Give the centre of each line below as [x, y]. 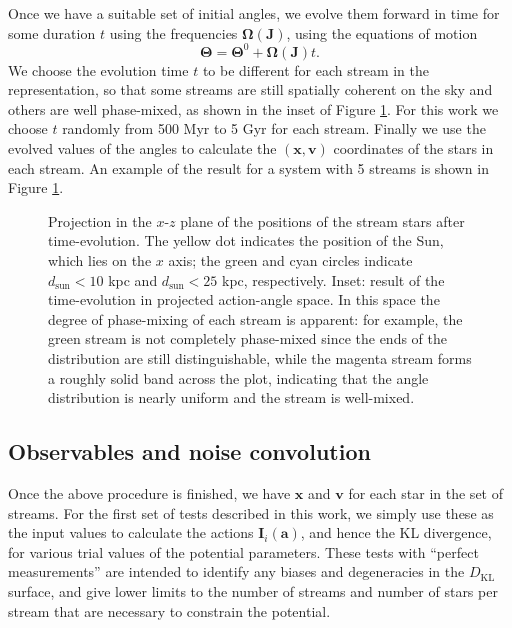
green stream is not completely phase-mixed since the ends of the [248, 338]
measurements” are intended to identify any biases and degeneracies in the [236, 571]
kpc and [133, 279]
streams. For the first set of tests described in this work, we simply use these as [251, 512]
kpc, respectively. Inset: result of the [333, 279]
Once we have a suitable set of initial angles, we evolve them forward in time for [254, 13]
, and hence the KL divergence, [396, 532]
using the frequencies [173, 32]
